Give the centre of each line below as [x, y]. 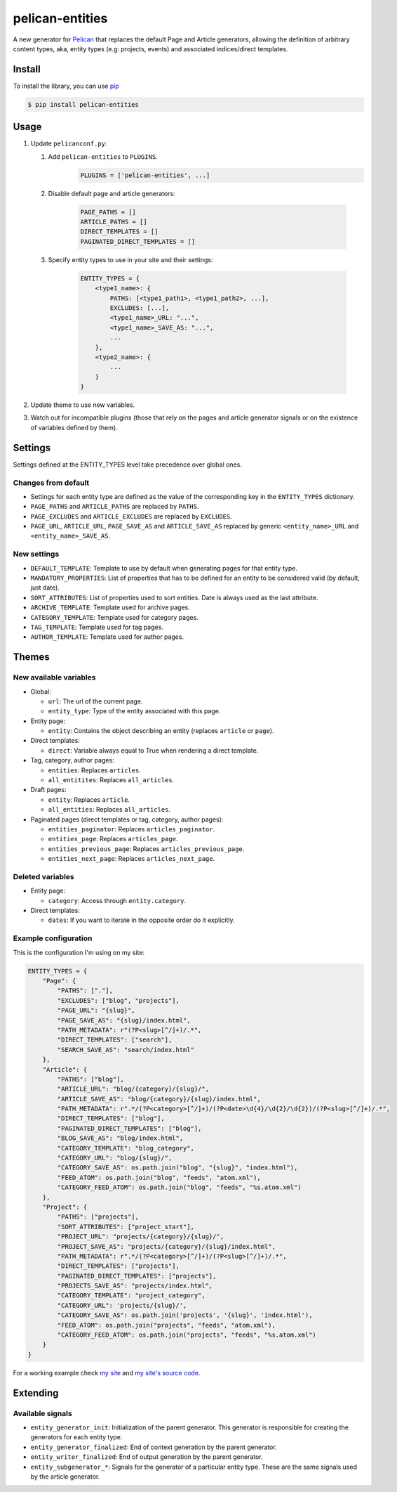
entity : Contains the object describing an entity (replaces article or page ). [161, 731]
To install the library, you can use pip [66, 86]
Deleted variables [43, 876]
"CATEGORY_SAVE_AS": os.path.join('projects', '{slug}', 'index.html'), [185, 1315]
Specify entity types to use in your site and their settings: [130, 259]
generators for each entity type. [76, 1437]
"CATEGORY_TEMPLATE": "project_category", [132, 1296]
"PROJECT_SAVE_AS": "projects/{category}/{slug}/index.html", [167, 1246]
